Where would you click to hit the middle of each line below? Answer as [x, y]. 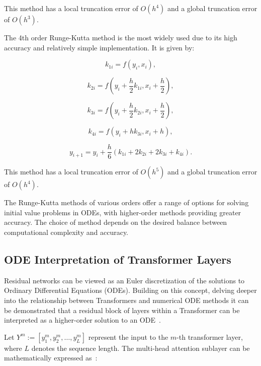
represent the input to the [128, 337]
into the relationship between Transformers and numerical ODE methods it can [126, 300]
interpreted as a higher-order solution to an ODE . [82, 320]
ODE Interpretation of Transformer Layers [118, 259]
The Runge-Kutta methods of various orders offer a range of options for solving [126, 202]
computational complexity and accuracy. [66, 232]
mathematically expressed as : [51, 358]
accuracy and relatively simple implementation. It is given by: [99, 47]
